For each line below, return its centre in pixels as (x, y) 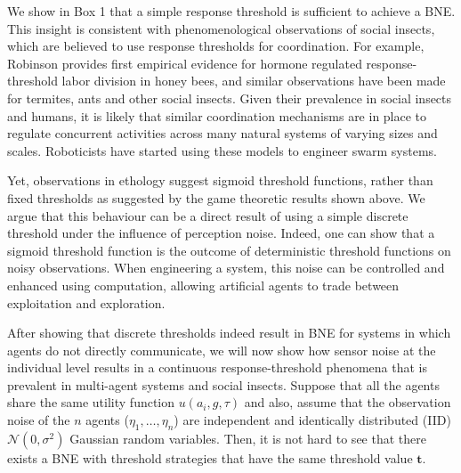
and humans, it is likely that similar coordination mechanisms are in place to (217, 115)
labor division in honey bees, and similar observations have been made (254, 81)
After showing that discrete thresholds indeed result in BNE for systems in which (229, 333)
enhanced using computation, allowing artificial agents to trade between (203, 285)
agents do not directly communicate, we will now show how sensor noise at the (222, 350)
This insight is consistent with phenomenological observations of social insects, (221, 28)
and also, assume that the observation (348, 402)
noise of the (39, 420)
